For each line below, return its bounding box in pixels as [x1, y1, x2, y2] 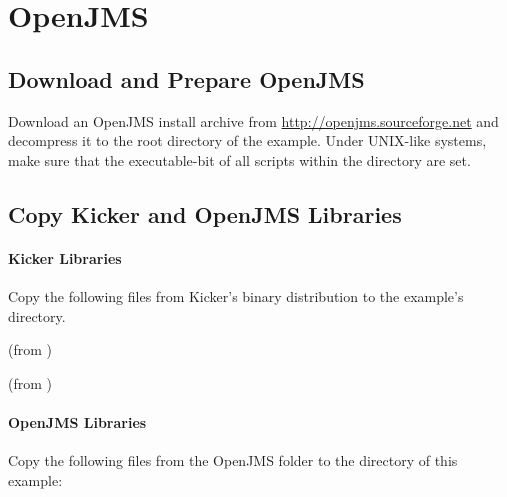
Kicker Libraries [8, 247, 122, 268]
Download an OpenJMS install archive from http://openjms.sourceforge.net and [8, 110, 499, 131]
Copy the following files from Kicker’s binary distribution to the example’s [8, 285, 464, 306]
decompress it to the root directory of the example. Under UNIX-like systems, [8, 130, 487, 151]
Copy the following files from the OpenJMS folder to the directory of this [8, 450, 458, 471]
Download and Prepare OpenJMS [8, 63, 365, 94]
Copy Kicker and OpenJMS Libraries [8, 198, 402, 229]
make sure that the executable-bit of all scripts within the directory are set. [8, 149, 471, 170]
